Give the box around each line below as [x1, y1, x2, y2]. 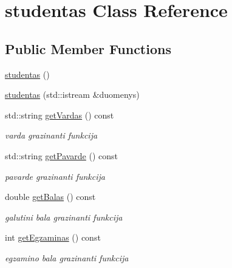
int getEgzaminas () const [5, 231, 101, 244]
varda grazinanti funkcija [5, 129, 98, 142]
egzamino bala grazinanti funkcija [5, 251, 129, 264]
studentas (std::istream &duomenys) [5, 88, 140, 101]
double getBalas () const [5, 190, 96, 203]
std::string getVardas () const [5, 108, 114, 121]
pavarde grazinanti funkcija [5, 170, 105, 182]
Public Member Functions [5, 39, 171, 58]
